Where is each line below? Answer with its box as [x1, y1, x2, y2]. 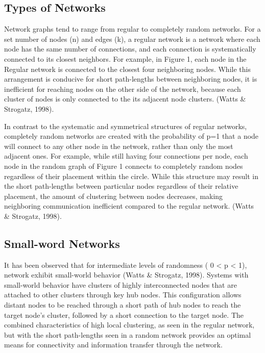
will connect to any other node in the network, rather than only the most [4, 140, 233, 151]
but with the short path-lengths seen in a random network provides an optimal [4, 329, 251, 340]
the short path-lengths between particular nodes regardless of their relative [4, 181, 238, 191]
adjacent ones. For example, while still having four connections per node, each [4, 150, 248, 161]
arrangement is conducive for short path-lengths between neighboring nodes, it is [4, 73, 257, 84]
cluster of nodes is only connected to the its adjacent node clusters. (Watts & [4, 93, 246, 104]
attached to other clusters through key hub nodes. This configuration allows [4, 289, 242, 300]
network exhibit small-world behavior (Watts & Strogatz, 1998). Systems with [4, 269, 249, 280]
